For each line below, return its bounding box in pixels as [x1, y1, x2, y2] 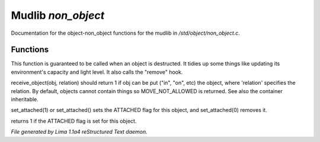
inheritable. [11, 96, 39, 103]
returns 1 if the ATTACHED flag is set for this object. [11, 117, 137, 124]
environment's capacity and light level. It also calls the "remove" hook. [11, 68, 183, 75]
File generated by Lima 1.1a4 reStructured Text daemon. [11, 128, 148, 136]
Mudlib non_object [11, 9, 105, 22]
